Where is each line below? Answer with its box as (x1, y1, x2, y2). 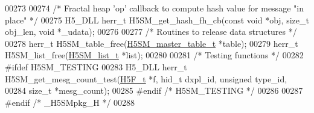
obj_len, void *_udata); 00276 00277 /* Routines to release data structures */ (5, 25, 297, 38)
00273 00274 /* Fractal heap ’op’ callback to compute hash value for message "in (5, 2, 304, 14)
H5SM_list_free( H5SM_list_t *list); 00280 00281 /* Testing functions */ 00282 (5, 49, 304, 61)
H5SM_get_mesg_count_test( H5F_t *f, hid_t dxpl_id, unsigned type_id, (5, 72, 287, 85)
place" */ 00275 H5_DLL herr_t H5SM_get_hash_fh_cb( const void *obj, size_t (5, 13, 309, 26)
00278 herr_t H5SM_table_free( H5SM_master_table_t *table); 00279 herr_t (5, 37, 298, 49)
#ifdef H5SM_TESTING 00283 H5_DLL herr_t (5, 60, 187, 73)
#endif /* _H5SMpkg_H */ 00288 (5, 96, 135, 108)
